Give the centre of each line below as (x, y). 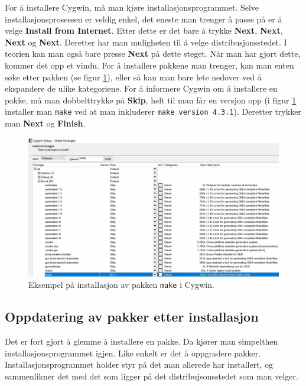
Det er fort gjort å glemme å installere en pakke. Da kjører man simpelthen (141, 341)
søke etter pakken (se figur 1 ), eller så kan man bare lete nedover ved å (133, 77)
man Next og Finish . (45, 123)
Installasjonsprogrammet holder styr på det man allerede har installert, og (139, 364)
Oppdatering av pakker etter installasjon (132, 317)
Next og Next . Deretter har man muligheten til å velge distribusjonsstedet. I (146, 42)
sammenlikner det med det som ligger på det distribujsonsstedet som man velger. (152, 376)
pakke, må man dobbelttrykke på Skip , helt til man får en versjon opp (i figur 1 (151, 100)
